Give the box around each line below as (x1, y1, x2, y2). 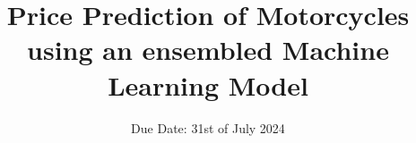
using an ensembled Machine (27, 31, 389, 68)
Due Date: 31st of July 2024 (131, 118, 285, 137)
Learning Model (108, 66, 308, 103)
